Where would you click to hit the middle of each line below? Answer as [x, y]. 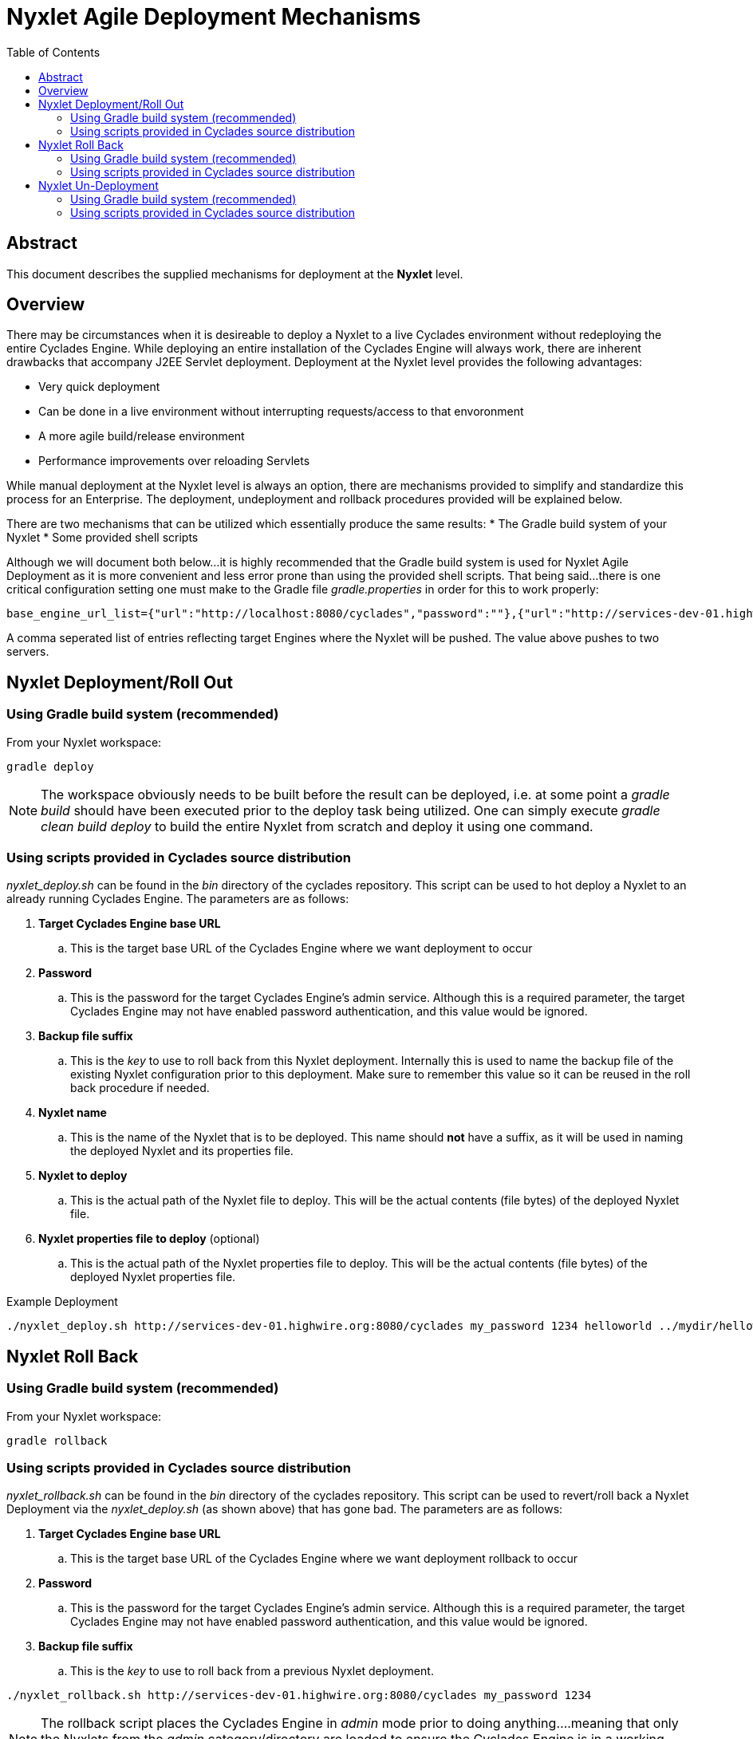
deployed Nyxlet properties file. [153, 1277]
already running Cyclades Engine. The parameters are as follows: [178, 899]
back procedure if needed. [140, 1088]
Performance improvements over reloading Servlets [174, 461]
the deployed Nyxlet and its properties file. [182, 1151]
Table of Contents [53, 52]
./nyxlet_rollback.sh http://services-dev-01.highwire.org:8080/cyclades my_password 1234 [299, 1696]
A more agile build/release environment [142, 436]
